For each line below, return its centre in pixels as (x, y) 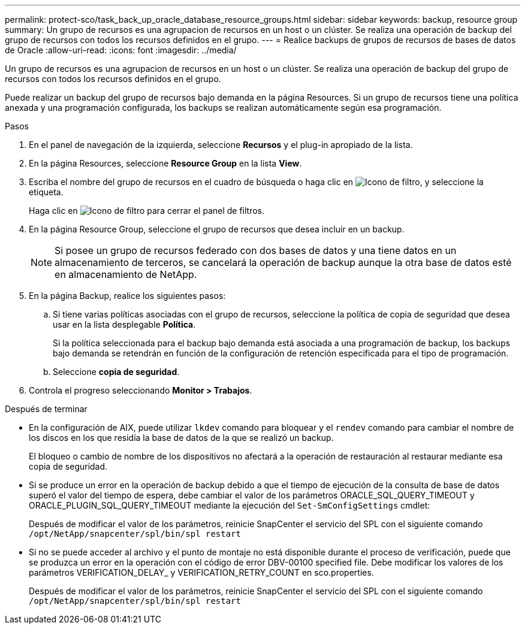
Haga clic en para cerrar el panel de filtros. (147, 211)
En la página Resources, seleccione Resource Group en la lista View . (165, 163)
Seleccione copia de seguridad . (116, 372)
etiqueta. (46, 192)
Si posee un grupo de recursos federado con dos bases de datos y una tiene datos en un (256, 250)
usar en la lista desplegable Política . (124, 324)
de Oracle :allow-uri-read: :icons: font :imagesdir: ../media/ (121, 50)
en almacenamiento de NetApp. (126, 274)
